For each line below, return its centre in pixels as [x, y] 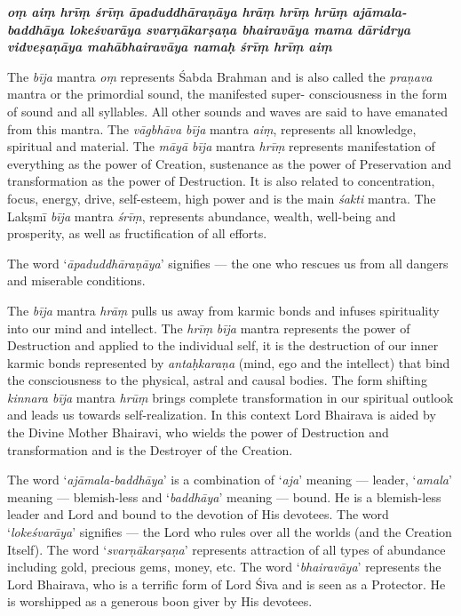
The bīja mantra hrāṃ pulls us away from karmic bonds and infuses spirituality [223, 310]
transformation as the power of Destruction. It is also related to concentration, [221, 181]
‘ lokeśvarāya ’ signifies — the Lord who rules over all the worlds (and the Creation [230, 532]
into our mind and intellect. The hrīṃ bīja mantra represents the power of [209, 328]
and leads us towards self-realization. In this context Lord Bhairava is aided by [222, 415]
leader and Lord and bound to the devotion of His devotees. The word [198, 514]
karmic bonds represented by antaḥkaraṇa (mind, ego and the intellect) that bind [229, 362]
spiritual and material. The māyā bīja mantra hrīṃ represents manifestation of [221, 146]
